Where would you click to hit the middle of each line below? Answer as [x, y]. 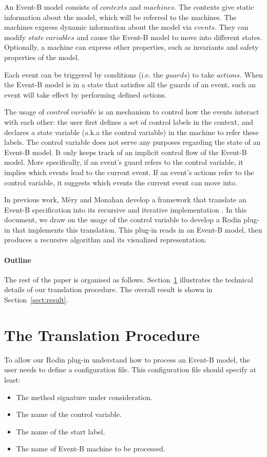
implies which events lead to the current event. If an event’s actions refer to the [129, 172]
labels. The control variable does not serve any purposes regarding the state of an [132, 142]
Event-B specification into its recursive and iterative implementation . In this [126, 209]
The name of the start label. [61, 431]
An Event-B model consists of [51, 7]
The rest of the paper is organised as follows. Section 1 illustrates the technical [129, 279]
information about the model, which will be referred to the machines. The [120, 17]
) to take [201, 74]
